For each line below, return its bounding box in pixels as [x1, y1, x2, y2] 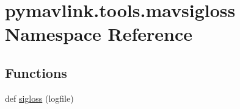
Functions [5, 63, 67, 82]
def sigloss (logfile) [5, 91, 74, 104]
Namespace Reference [5, 21, 192, 46]
